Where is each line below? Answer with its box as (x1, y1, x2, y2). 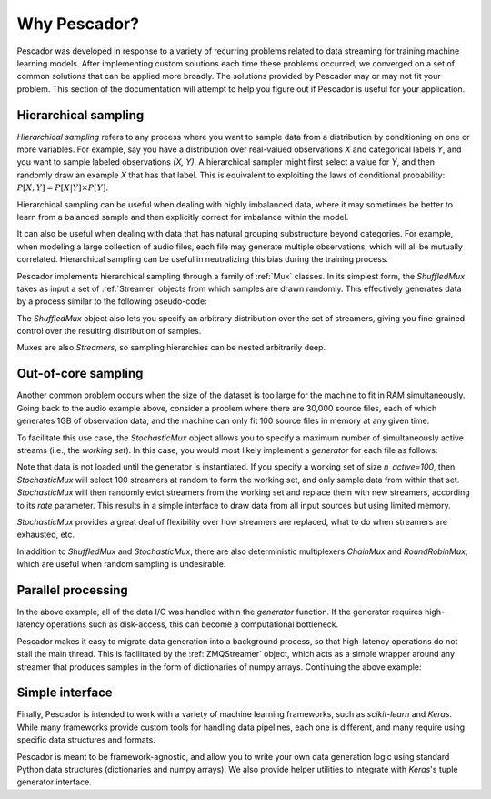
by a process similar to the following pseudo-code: (16, 296, 208, 307)
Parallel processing (16, 582, 129, 598)
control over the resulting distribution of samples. (16, 326, 202, 337)
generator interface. (16, 776, 93, 787)
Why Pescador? (16, 14, 140, 34)
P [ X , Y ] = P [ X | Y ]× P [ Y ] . (16, 182, 109, 193)
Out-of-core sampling (16, 366, 144, 381)
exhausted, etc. (16, 529, 75, 541)
